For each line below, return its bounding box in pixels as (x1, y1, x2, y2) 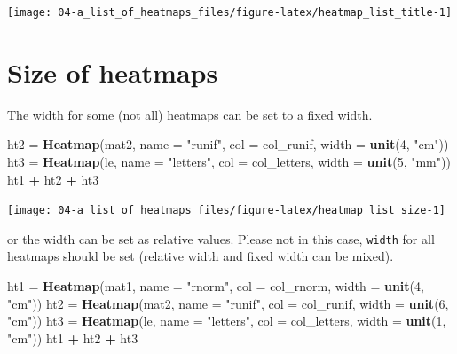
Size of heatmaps (7, 53, 218, 90)
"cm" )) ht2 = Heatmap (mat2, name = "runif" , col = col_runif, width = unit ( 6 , (7, 294, 449, 312)
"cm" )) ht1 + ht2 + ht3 (7, 328, 138, 347)
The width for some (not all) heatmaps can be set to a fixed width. (7, 105, 373, 123)
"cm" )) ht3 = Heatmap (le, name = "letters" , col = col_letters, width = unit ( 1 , (7, 311, 446, 330)
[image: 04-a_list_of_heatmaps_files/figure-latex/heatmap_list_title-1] (7, 6, 453, 19)
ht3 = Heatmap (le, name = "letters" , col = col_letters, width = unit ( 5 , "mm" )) (7, 152, 451, 170)
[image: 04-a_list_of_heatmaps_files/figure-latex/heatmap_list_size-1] (7, 204, 445, 217)
